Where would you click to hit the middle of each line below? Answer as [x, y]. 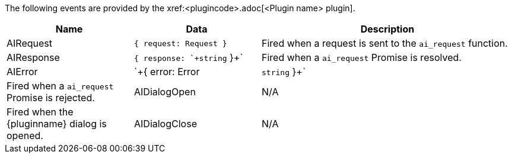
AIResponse [33, 57]
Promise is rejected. [51, 98]
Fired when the [40, 112]
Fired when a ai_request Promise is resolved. [362, 57]
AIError [22, 72]
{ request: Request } [181, 43]
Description [387, 29]
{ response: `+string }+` [189, 57]
